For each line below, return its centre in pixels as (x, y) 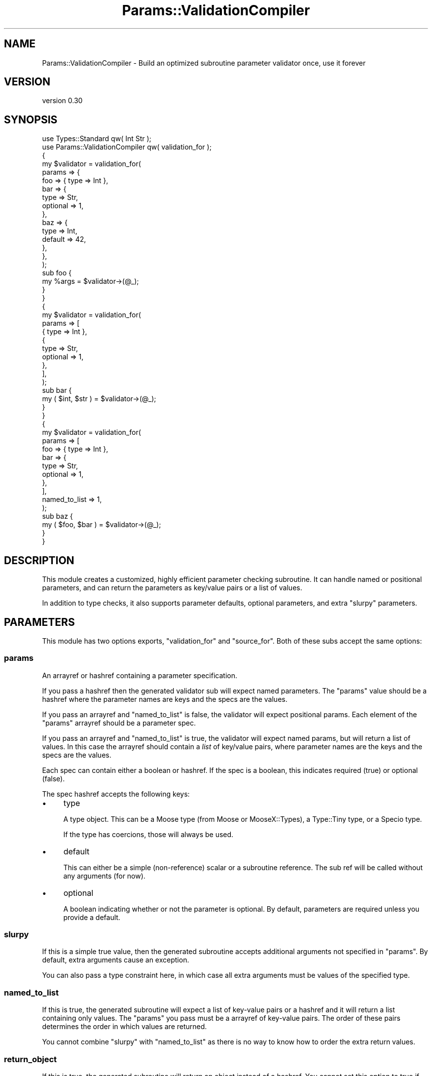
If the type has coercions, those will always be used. (148, 834)
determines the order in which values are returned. (125, 1027)
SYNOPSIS (31, 119)
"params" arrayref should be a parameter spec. (119, 723)
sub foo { (57, 273)
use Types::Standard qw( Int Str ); (97, 139)
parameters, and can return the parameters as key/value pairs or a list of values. (172, 588)
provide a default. (92, 917)
